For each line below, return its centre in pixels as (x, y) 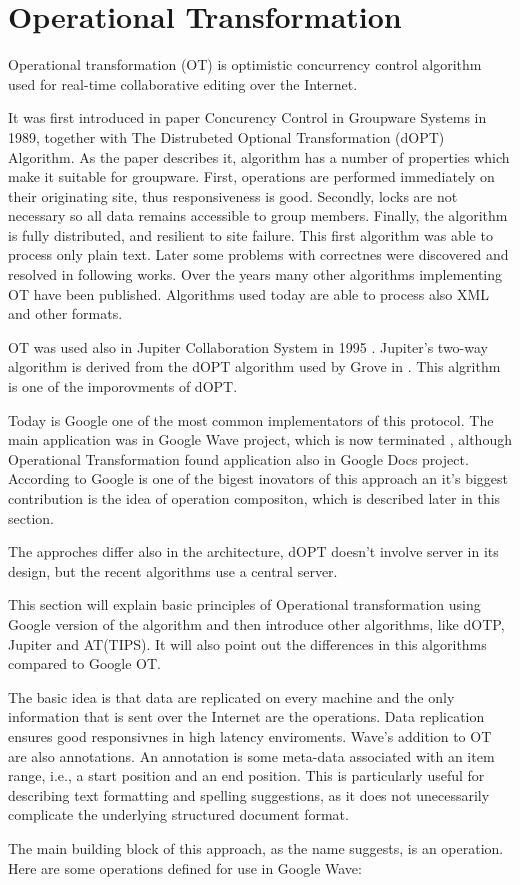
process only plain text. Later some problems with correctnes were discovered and (258, 254)
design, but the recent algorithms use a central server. (173, 570)
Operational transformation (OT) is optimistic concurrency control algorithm (245, 64)
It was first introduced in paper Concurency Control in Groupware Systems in (247, 117)
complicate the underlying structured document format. (178, 814)
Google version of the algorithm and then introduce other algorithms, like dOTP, (256, 623)
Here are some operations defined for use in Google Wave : (185, 867)
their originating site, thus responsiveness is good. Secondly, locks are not (233, 195)
